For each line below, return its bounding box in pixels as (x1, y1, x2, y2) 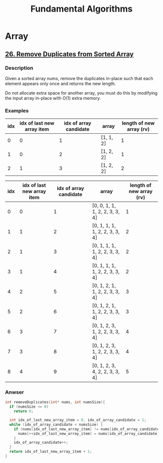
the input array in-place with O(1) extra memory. (5, 95, 101, 101)
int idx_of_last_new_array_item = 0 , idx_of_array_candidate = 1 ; (9, 418, 147, 423)
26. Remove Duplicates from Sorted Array (5, 50, 134, 58)
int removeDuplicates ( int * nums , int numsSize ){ (5, 400, 105, 405)
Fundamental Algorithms (30, 3, 133, 15)
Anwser (5, 389, 24, 396)
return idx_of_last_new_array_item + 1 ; (9, 449, 92, 454)
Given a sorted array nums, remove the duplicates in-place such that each (5, 75, 154, 81)
